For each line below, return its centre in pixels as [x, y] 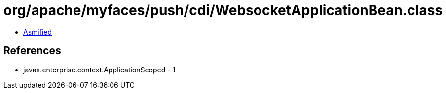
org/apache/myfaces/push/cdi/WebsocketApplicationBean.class [223, 10]
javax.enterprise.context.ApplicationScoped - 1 [99, 70]
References [32, 51]
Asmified [38, 32]
